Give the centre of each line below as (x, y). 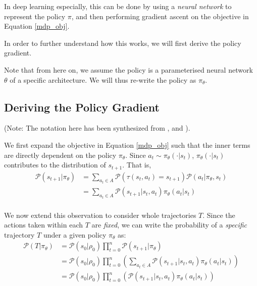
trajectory (19, 234)
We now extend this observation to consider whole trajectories (100, 215)
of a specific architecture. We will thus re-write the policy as (103, 79)
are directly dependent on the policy (60, 155)
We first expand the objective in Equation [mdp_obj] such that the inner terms (127, 145)
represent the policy (35, 16)
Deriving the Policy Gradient (82, 107)
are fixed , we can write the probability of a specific (169, 225)
